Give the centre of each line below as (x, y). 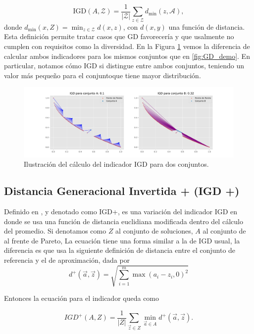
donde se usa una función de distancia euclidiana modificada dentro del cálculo (124, 221)
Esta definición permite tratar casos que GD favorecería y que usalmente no (119, 36)
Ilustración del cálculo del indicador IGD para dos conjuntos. (116, 164)
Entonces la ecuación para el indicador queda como (82, 298)
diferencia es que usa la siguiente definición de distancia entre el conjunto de (120, 250)
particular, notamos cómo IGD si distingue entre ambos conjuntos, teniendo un (124, 66)
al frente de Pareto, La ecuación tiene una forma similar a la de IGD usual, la (122, 240)
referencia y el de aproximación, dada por (67, 260)
